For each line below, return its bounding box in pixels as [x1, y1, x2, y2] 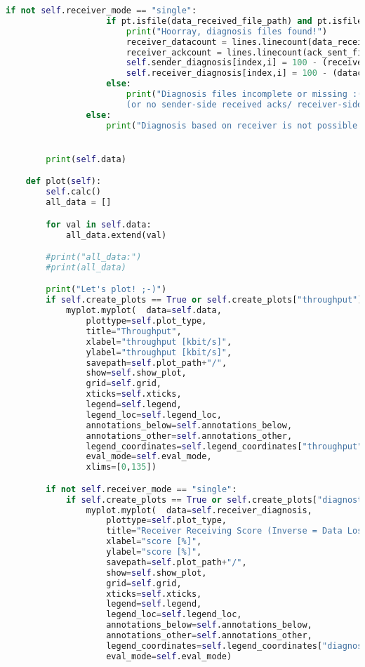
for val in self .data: [46, 219, 152, 230]
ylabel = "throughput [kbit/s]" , [86, 347, 232, 357]
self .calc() [46, 187, 102, 197]
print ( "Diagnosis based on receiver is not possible [106, 120, 358, 131]
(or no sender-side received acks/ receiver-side [126, 99, 363, 110]
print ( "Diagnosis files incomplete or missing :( [126, 89, 363, 99]
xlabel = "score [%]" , [106, 536, 202, 547]
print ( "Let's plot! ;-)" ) [46, 284, 167, 295]
